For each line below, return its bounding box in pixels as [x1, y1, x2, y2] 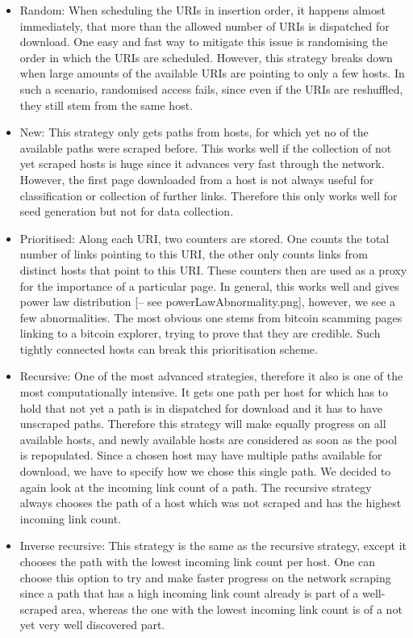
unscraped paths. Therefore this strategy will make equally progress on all [19, 415, 386, 432]
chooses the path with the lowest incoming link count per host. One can [19, 553, 375, 569]
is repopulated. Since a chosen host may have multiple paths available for [19, 447, 382, 464]
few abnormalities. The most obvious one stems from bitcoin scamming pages [19, 309, 403, 325]
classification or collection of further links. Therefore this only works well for [19, 187, 398, 204]
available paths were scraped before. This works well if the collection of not [19, 139, 392, 156]
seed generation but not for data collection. [19, 203, 234, 220]
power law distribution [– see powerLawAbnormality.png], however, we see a [19, 293, 396, 310]
